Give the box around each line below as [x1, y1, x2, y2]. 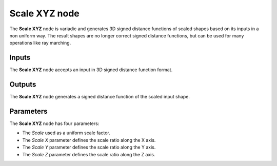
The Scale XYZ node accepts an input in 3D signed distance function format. [9, 67, 173, 73]
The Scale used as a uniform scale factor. [22, 130, 110, 136]
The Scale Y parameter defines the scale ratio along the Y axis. [22, 144, 156, 151]
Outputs [9, 80, 36, 89]
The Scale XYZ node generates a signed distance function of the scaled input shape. [9, 94, 190, 100]
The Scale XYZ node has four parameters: [9, 120, 100, 127]
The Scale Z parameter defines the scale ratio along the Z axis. [22, 151, 155, 157]
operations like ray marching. [9, 40, 71, 46]
